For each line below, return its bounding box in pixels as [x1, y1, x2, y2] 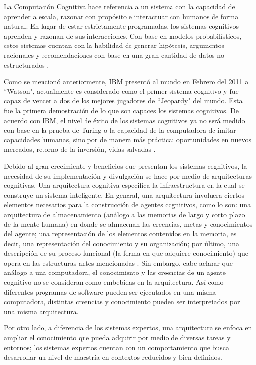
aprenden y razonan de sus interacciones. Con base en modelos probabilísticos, [4, 30, 242, 41]
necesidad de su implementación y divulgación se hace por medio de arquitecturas [4, 170, 252, 181]
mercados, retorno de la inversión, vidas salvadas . [4, 144, 156, 154]
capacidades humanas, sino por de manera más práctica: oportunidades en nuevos [4, 134, 251, 144]
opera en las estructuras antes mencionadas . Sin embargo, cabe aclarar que [4, 257, 233, 268]
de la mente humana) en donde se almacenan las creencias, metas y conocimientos [4, 219, 253, 229]
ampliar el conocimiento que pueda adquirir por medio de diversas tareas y [4, 332, 231, 342]
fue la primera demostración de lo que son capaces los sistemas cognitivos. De [4, 105, 239, 115]
